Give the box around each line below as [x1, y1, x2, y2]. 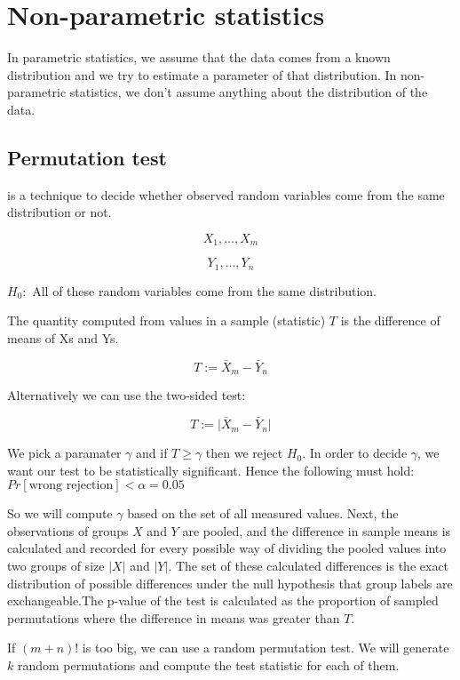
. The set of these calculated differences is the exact [168, 556, 449, 575]
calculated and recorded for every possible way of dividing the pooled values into [7, 539, 447, 557]
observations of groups [7, 521, 129, 540]
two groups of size [7, 556, 105, 575]
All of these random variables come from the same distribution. [32, 281, 377, 300]
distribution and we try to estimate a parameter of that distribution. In [7, 65, 397, 84]
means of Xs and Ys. [7, 328, 119, 347]
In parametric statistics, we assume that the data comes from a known [7, 48, 391, 67]
